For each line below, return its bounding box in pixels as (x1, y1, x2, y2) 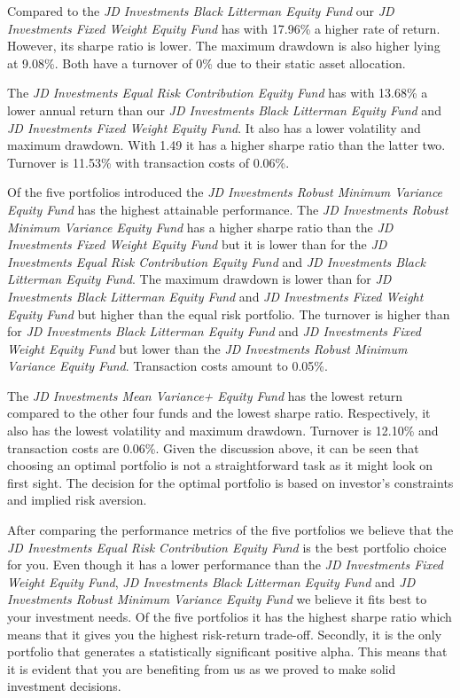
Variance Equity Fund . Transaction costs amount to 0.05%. (7, 357, 328, 375)
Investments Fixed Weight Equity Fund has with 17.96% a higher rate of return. (7, 19, 441, 37)
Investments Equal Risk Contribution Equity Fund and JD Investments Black (7, 252, 425, 271)
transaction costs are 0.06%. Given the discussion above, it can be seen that (7, 438, 419, 457)
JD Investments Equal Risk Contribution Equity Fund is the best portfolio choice (7, 537, 447, 556)
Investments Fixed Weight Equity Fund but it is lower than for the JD (7, 235, 387, 254)
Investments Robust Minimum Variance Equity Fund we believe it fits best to (7, 590, 427, 608)
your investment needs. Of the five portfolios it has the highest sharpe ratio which (7, 608, 452, 625)
